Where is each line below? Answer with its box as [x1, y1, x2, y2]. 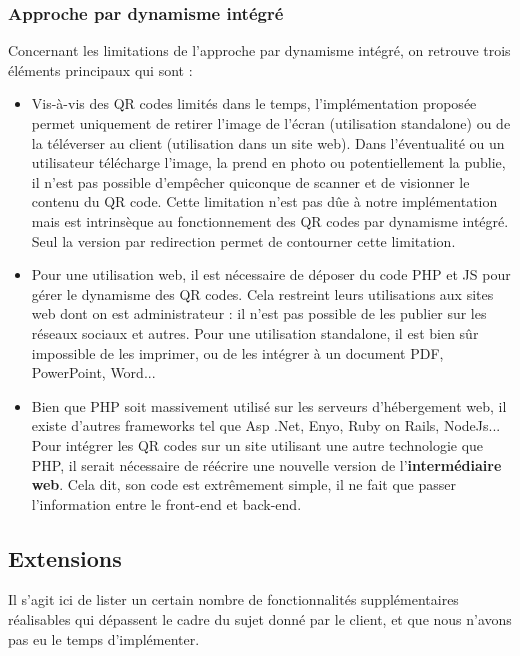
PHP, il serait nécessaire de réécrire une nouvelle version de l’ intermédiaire [31, 454, 502, 475]
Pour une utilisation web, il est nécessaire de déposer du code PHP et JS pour [31, 264, 511, 285]
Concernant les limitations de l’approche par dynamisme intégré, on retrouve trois [8, 40, 511, 61]
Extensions [8, 542, 122, 573]
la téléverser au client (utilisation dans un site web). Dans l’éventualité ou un [31, 132, 505, 153]
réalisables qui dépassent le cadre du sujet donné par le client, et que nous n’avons [8, 609, 512, 630]
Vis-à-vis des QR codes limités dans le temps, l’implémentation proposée [31, 93, 477, 114]
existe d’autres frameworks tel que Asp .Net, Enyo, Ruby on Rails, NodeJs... [31, 415, 501, 436]
